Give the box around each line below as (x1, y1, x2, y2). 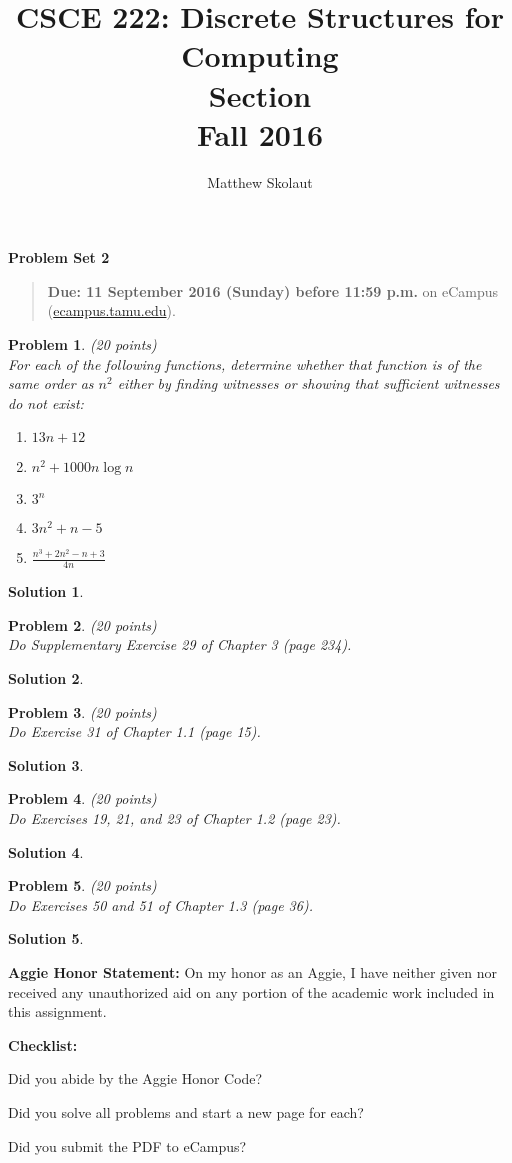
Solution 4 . (8, 841, 84, 862)
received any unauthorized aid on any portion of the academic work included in (8, 981, 495, 1002)
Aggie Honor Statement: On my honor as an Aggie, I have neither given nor (8, 961, 497, 982)
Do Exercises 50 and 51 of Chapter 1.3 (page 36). (8, 894, 313, 915)
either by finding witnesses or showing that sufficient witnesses (117, 373, 500, 394)
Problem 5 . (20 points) (8, 875, 157, 896)
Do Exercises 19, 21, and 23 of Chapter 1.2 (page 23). (8, 808, 341, 829)
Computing (181, 35, 339, 76)
